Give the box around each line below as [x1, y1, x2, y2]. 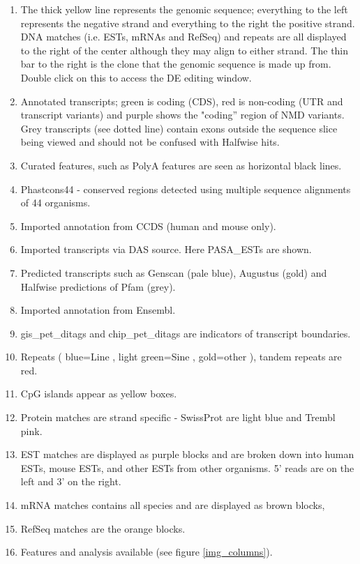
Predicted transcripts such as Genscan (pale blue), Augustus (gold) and [20, 265, 327, 280]
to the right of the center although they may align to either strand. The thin [20, 43, 349, 57]
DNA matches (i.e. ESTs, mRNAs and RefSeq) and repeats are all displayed [20, 29, 347, 44]
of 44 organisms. [20, 195, 91, 210]
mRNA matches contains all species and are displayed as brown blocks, [20, 498, 325, 512]
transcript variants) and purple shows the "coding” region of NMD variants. [20, 107, 345, 122]
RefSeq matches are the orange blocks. [20, 521, 186, 535]
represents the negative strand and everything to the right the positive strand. [20, 15, 355, 30]
